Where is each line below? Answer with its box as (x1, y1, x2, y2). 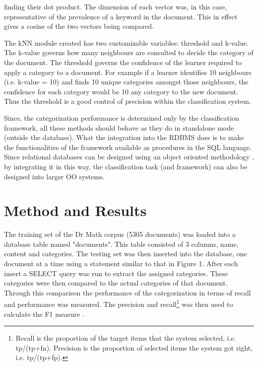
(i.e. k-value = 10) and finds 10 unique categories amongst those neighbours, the (4, 76, 249, 87)
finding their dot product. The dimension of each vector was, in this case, (4, 1, 227, 11)
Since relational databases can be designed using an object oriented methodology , (4, 151, 254, 162)
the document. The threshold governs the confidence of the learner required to (4, 57, 242, 67)
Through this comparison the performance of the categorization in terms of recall (4, 287, 251, 297)
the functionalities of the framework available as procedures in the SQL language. (4, 142, 252, 152)
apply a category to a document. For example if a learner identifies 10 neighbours (4, 67, 252, 77)
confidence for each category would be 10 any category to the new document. (4, 86, 239, 96)
